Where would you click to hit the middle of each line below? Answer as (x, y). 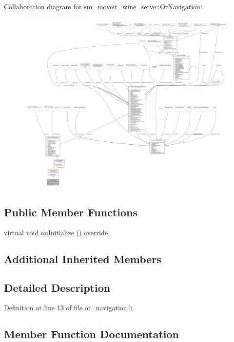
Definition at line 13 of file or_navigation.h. (69, 308)
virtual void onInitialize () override (56, 232)
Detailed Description (57, 287)
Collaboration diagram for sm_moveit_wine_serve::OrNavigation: (103, 6)
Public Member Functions (71, 212)
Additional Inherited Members (83, 258)
